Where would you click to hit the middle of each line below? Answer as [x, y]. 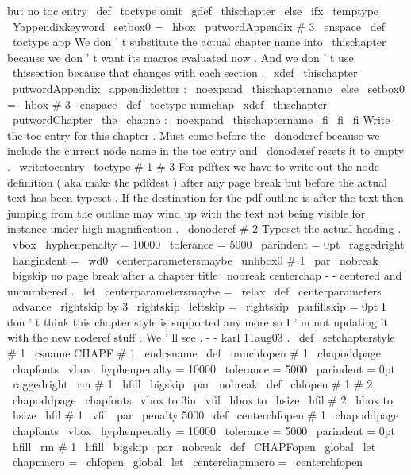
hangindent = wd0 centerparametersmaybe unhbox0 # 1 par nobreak [195, 259]
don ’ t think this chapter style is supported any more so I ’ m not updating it [198, 321]
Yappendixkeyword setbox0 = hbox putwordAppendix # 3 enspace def [198, 26]
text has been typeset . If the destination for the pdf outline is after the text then [205, 197]
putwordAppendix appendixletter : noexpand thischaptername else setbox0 [208, 88]
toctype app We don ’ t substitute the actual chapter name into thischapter [199, 42]
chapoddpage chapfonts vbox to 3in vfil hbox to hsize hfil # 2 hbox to [202, 399]
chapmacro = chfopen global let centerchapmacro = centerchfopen [188, 462]
